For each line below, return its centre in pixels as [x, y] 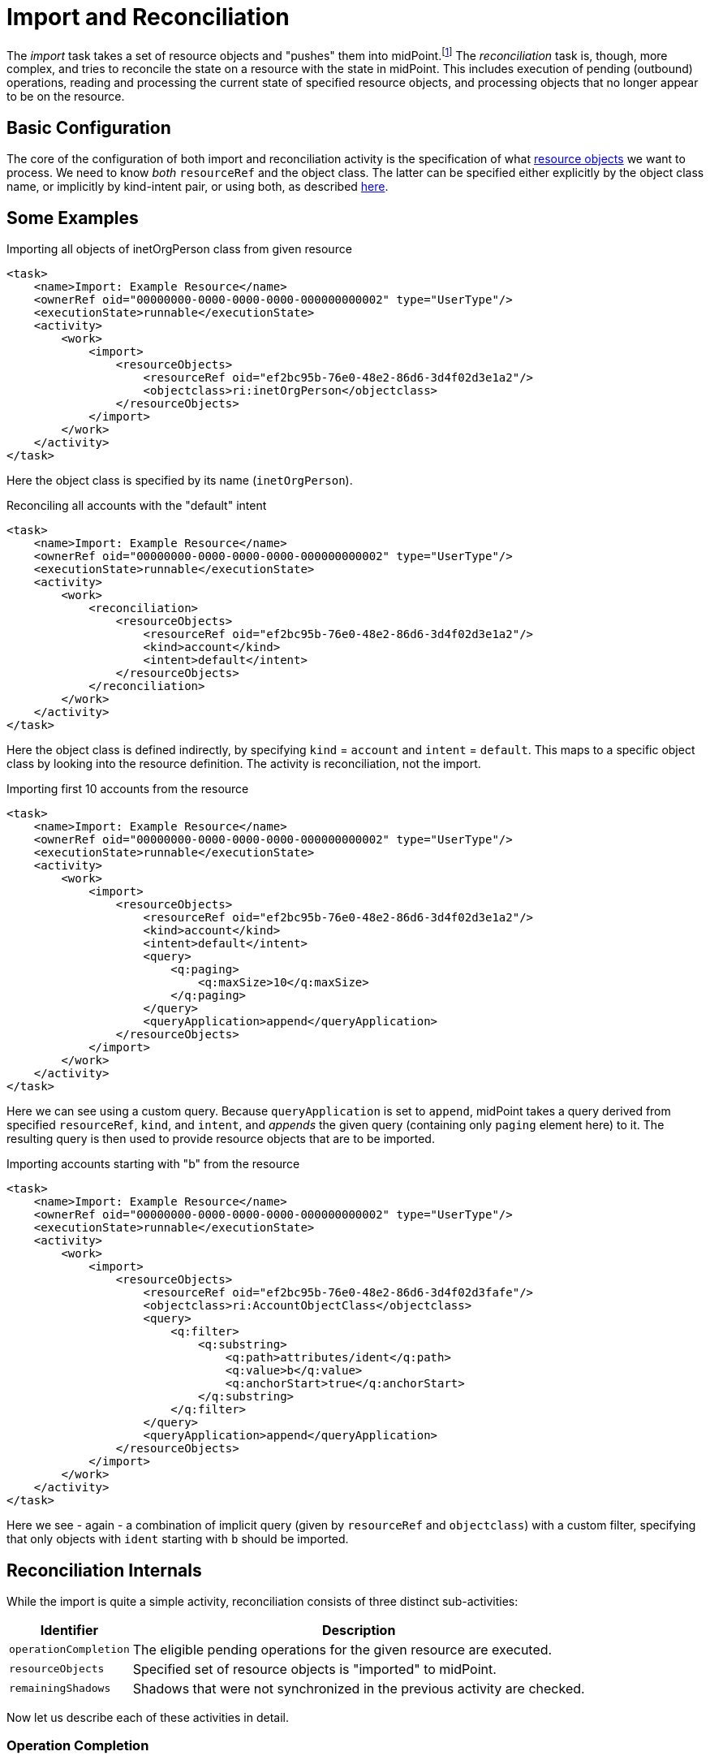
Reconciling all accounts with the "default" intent [137, 506]
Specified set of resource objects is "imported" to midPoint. [314, 1669]
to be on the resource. [66, 97]
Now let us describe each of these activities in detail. [148, 1717]
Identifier [69, 1630]
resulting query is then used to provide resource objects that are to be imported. [221, 1139]
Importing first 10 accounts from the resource [128, 789]
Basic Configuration [89, 127]
